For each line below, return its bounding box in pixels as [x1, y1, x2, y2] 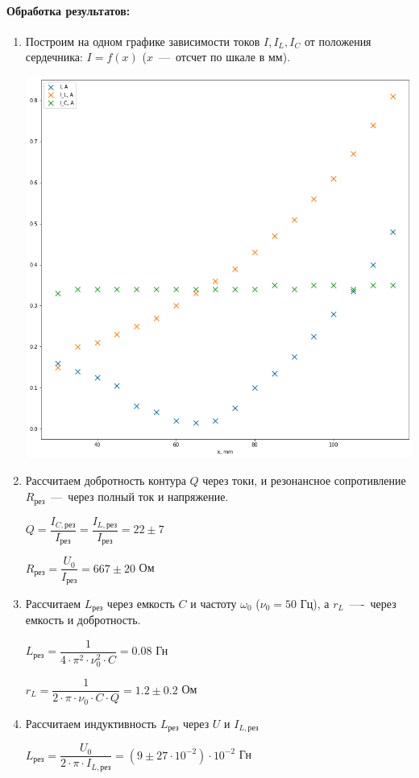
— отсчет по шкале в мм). [158, 48, 291, 65]
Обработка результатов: [6, 2, 131, 19]
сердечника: [25, 48, 83, 65]
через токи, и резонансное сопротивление [202, 472, 406, 489]
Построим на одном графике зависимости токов [25, 32, 260, 49]
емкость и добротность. [25, 611, 141, 628]
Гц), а [300, 594, 330, 611]
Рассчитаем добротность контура [25, 472, 186, 489]
